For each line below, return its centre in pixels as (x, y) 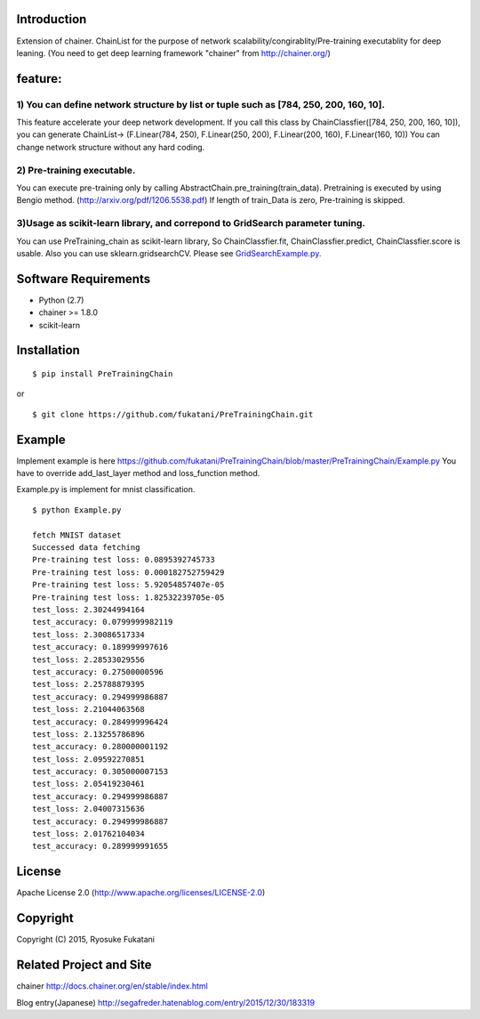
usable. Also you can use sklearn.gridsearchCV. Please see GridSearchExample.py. (169, 253)
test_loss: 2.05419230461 (89, 784)
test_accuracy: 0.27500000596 (98, 671)
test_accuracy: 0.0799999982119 (103, 622)
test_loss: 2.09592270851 (89, 759)
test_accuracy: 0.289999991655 (100, 846)
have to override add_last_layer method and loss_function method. (138, 473)
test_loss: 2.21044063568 (89, 709)
